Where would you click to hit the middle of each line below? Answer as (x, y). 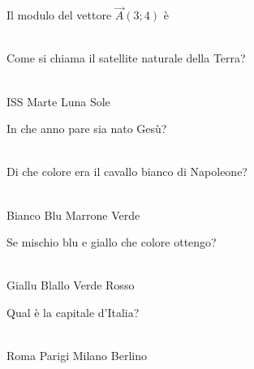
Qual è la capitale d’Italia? (73, 312)
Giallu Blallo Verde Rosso (71, 285)
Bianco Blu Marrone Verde (73, 215)
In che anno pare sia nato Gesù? (87, 129)
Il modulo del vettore (59, 15)
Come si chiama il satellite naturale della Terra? (126, 58)
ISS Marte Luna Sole (58, 101)
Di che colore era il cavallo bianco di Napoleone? (127, 172)
